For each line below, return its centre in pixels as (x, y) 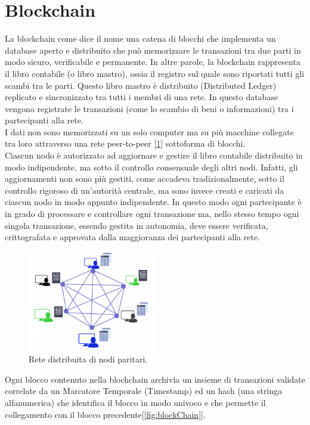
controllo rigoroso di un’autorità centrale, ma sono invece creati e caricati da (145, 190)
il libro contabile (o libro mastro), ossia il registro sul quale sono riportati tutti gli (155, 73)
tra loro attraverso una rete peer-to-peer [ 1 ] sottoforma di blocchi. (125, 143)
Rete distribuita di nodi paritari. (88, 359)
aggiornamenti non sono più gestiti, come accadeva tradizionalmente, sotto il (145, 179)
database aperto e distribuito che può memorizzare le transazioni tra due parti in (153, 50)
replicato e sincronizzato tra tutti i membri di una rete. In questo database (142, 97)
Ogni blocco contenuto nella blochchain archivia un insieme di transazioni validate (155, 379)
